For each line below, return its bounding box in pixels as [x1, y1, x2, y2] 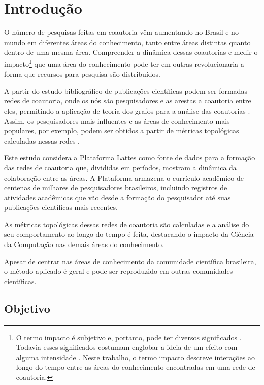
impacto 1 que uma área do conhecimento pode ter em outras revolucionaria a [4, 57, 244, 69]
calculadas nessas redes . [4, 135, 80, 146]
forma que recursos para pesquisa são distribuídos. [4, 68, 160, 79]
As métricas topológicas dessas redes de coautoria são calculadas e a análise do [4, 219, 249, 229]
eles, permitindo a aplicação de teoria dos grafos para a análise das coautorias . [4, 105, 250, 116]
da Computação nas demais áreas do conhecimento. [4, 239, 164, 250]
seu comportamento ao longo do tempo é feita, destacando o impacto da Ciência [4, 229, 254, 239]
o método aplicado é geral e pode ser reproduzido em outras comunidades [4, 266, 233, 276]
